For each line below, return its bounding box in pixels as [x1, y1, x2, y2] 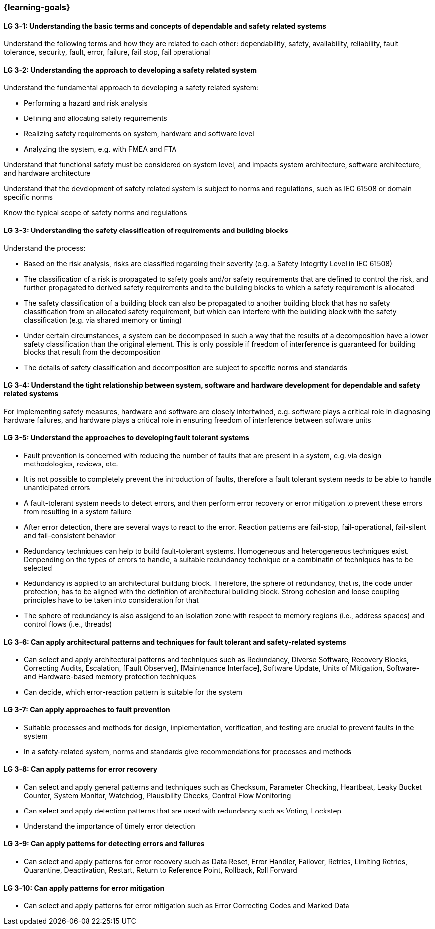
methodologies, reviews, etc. [24, 460, 118, 468]
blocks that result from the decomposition [24, 348, 161, 356]
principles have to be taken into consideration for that [24, 596, 199, 605]
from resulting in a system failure [24, 507, 131, 516]
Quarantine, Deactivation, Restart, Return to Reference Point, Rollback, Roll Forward [24, 865, 297, 874]
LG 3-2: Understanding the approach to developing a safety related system [4, 65, 257, 74]
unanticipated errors [24, 483, 90, 492]
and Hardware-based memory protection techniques [24, 672, 196, 681]
